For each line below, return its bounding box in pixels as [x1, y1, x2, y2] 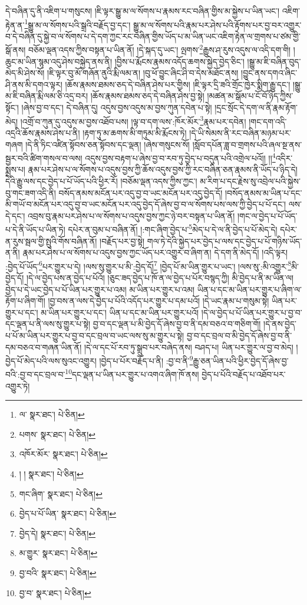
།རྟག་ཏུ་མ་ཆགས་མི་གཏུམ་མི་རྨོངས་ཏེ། [82, 126, 187, 138]
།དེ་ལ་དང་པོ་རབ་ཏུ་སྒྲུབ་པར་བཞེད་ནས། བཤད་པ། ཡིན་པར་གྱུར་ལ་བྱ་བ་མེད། [84, 340, 293, 353]
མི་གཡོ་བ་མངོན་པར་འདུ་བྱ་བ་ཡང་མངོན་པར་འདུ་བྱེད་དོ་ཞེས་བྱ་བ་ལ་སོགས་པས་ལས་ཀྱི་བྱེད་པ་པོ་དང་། [5, 198, 286, 210]
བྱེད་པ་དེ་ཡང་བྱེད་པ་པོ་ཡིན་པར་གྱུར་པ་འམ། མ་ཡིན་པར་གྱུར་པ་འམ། [5, 283, 195, 295]
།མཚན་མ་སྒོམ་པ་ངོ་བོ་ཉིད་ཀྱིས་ [207, 90, 293, 102]
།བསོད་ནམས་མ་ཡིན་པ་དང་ [225, 186, 302, 199]
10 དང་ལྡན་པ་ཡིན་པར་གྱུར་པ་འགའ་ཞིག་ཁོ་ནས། [65, 366, 199, 381]
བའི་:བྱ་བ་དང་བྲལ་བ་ [5, 368, 65, 381]
